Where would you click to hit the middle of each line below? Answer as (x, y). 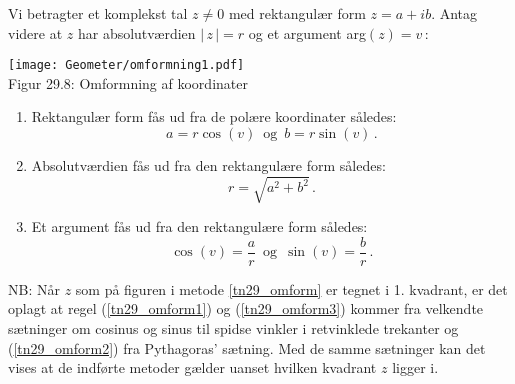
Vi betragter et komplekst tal (98, 13)
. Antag (454, 13)
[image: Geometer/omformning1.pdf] (126, 65)
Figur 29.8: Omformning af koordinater (128, 82)
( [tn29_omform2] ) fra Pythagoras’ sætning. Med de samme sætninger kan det (247, 347)
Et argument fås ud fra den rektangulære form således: (199, 226)
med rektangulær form (297, 13)
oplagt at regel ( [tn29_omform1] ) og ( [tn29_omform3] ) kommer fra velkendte (246, 308)
